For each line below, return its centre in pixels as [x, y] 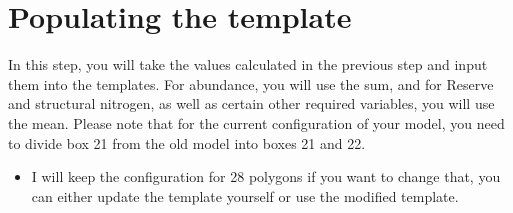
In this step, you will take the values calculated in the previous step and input [248, 64]
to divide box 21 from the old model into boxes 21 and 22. [187, 142]
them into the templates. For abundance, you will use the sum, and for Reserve [251, 83]
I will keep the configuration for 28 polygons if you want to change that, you [266, 176]
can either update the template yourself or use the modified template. [245, 195]
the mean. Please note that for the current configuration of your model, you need [256, 122]
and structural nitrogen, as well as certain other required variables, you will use [251, 103]
